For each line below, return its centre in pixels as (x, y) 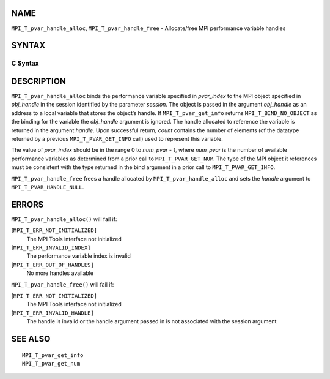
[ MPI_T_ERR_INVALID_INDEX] (51, 247)
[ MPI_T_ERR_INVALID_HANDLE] (53, 313)
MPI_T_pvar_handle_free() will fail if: (63, 284)
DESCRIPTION (39, 81)
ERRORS (28, 204)
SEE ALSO (31, 339)
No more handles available (60, 273)
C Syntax (25, 63)
